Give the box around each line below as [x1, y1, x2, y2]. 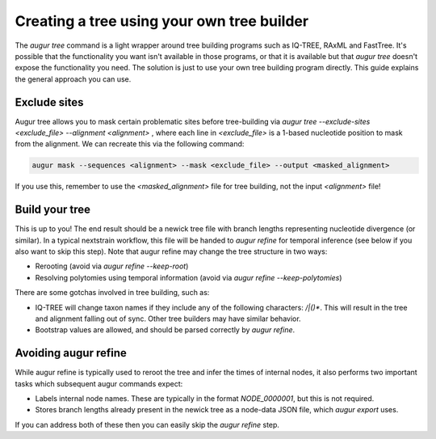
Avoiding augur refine [15, 346, 127, 360]
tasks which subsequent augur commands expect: [15, 378, 183, 388]
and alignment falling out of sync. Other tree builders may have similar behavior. [35, 314, 302, 323]
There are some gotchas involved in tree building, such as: [15, 288, 210, 298]
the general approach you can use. [15, 74, 132, 84]
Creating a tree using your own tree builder [15, 12, 309, 30]
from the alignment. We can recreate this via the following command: [15, 139, 245, 149]
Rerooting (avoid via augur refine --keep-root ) [35, 261, 189, 271]
